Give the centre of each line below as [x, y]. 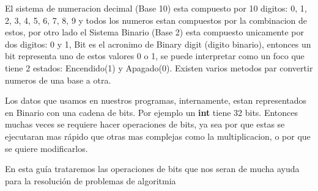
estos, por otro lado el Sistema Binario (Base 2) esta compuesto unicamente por [155, 32]
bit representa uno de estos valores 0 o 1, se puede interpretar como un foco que [155, 56]
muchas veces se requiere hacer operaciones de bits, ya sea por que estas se [145, 124]
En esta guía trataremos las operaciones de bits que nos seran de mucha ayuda [152, 169]
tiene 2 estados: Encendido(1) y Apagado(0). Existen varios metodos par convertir [159, 67]
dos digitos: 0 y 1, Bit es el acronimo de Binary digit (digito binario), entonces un [158, 44]
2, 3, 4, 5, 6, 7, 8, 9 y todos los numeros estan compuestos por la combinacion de [156, 20]
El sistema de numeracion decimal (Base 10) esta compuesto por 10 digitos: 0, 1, [156, 8]
